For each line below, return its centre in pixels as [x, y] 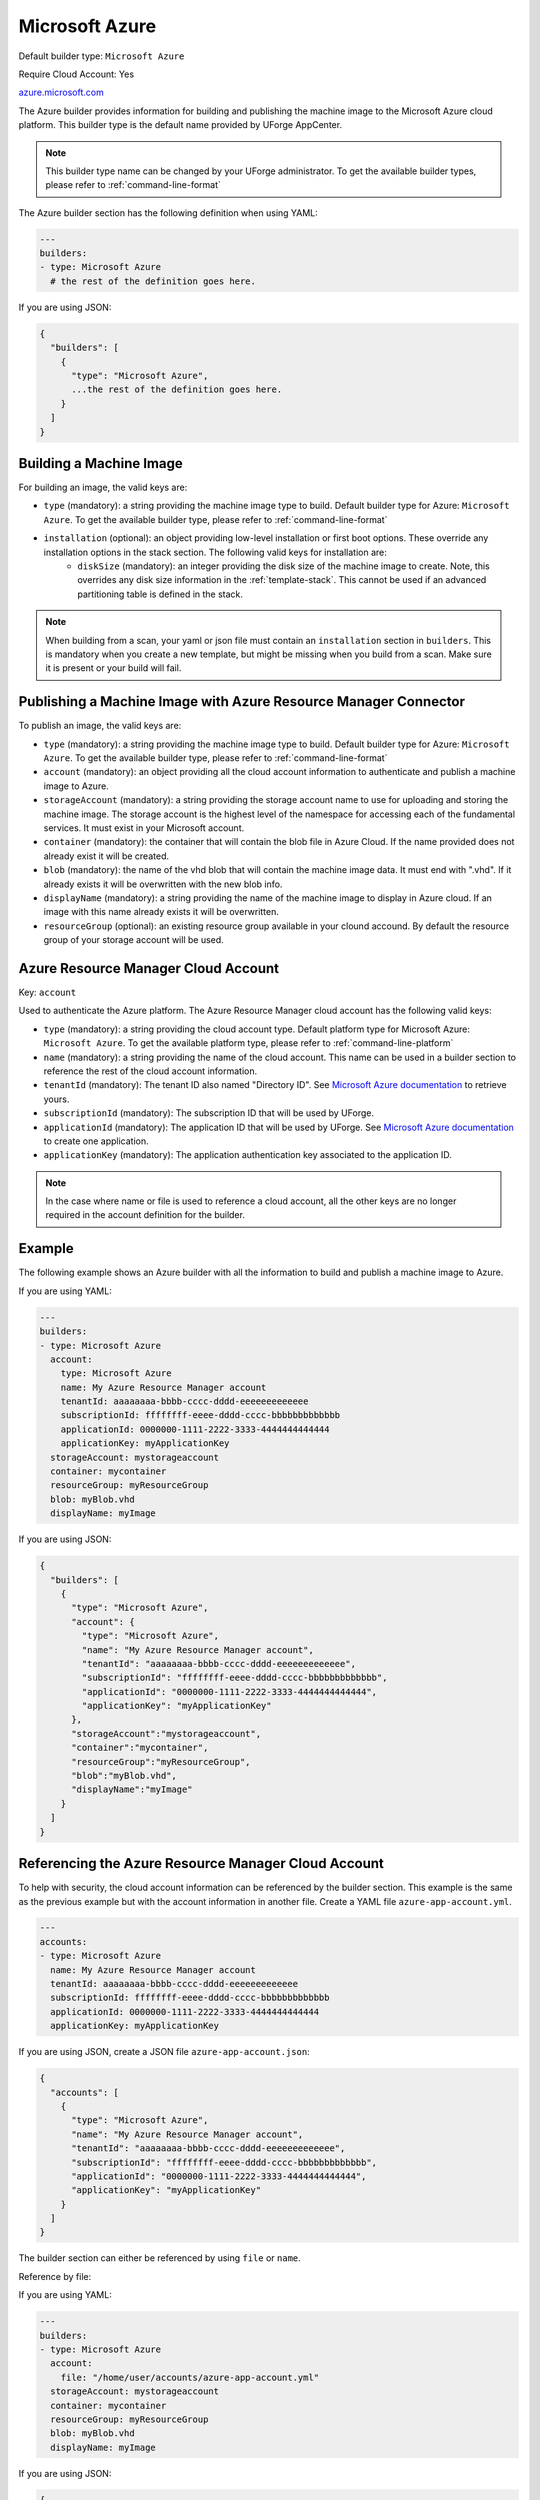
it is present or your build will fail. [113, 668]
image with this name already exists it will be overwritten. [161, 912]
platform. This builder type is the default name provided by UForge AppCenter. [180, 125]
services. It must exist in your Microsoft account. [144, 827]
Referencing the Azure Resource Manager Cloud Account [201, 1863]
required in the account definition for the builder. [145, 1215]
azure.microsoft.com [61, 92]
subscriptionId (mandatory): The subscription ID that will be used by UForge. [209, 1113]
